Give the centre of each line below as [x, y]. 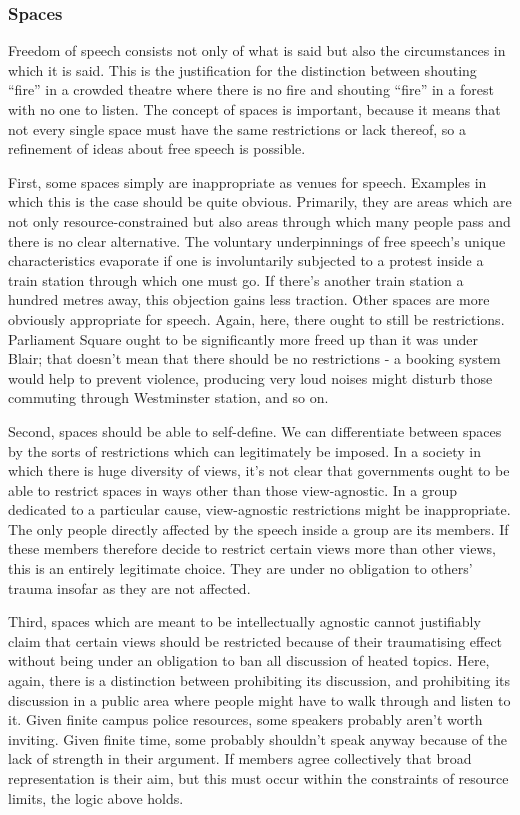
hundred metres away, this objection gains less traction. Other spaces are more [249, 299]
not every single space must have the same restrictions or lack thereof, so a [237, 128]
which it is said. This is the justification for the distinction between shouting [242, 69]
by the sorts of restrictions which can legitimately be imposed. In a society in [245, 450]
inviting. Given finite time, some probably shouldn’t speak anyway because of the [258, 738]
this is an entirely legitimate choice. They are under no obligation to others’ [240, 568]
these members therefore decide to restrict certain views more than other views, [252, 548]
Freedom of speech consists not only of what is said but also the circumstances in [257, 50]
